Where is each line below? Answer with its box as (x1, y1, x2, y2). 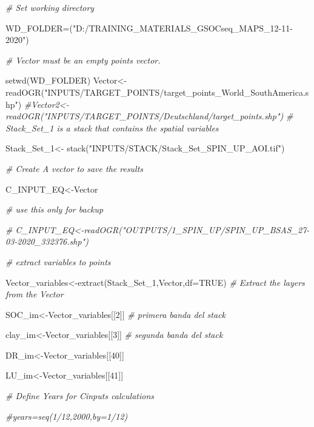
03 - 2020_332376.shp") (5, 235, 89, 248)
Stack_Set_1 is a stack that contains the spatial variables (5, 121, 219, 134)
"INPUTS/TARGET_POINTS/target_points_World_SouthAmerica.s (44, 85, 309, 98)
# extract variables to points (5, 255, 111, 268)
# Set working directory (5, 1, 95, 13)
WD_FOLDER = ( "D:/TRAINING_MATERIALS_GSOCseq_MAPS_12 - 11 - (5, 21, 293, 34)
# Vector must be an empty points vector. (5, 53, 161, 66)
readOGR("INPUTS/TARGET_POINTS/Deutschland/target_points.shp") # (5, 110, 293, 122)
